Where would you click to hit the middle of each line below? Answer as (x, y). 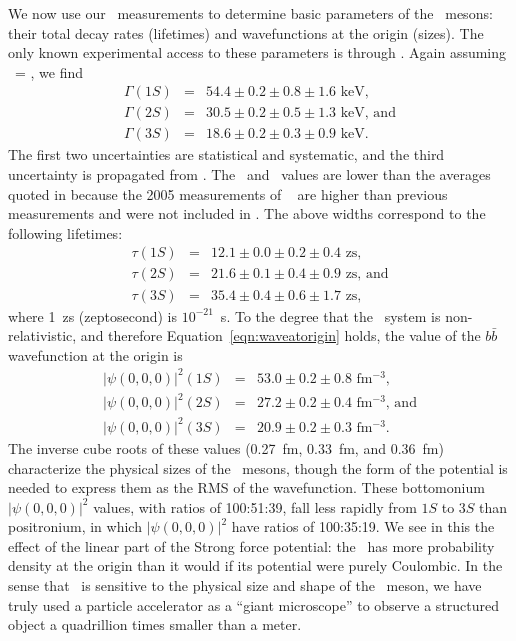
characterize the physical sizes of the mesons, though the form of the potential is (258, 467)
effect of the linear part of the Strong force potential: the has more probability (251, 545)
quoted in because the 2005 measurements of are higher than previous (228, 193)
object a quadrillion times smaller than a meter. (155, 624)
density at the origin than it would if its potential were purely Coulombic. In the (255, 565)
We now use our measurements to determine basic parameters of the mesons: (250, 13)
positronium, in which (75, 526)
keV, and (368, 113)
